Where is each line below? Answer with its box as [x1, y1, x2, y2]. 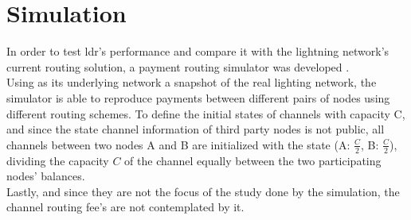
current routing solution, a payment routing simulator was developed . [6, 58, 350, 75]
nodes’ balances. [6, 168, 85, 184]
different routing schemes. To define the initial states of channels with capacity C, [6, 105, 405, 122]
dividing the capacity [6, 152, 109, 168]
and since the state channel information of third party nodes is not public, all [6, 121, 385, 137]
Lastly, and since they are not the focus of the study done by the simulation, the [6, 183, 400, 199]
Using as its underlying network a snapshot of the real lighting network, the [6, 74, 377, 91]
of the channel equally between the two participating [124, 152, 382, 168]
